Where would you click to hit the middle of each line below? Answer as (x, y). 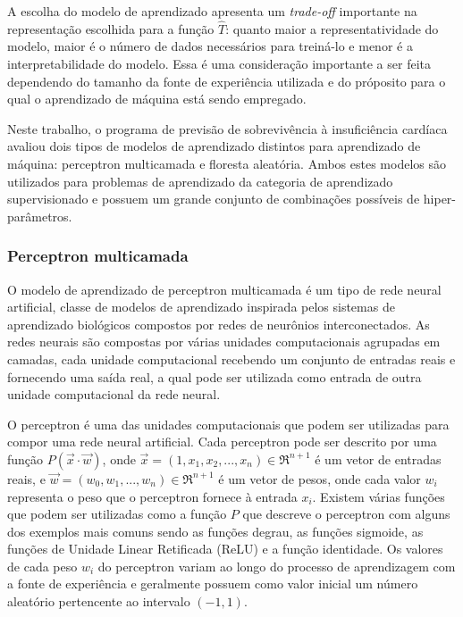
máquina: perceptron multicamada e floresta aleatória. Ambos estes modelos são (227, 163)
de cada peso (42, 566)
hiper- (439, 199)
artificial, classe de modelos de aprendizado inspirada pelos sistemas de (201, 307)
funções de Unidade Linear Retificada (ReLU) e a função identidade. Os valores (225, 549)
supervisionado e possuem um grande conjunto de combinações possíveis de (214, 199)
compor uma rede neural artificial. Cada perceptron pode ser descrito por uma (222, 442)
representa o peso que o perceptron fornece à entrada (152, 496)
